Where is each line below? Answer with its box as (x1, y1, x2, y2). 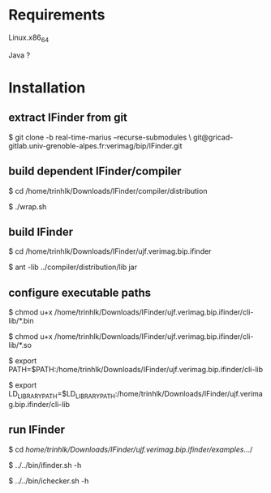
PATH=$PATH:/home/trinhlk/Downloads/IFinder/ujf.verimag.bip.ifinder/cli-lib (8, 365, 264, 375)
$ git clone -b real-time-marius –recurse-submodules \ (8, 132, 192, 142)
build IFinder (8, 225, 74, 238)
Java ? (8, 50, 31, 60)
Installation (8, 79, 86, 96)
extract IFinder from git (8, 111, 128, 125)
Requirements (8, 6, 105, 24)
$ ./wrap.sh (8, 201, 47, 212)
